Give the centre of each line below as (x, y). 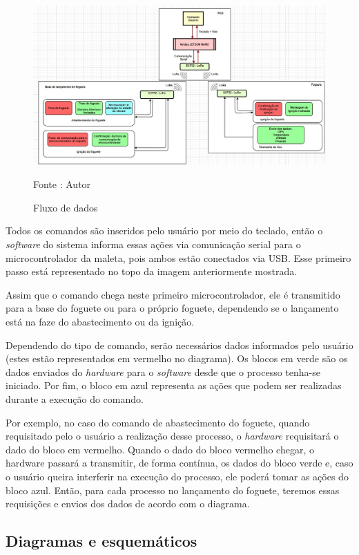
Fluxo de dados (66, 207)
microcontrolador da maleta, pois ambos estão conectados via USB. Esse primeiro (178, 257)
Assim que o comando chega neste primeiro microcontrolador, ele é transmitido (173, 294)
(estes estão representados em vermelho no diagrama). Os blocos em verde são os (177, 358)
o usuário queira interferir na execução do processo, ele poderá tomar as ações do (177, 476)
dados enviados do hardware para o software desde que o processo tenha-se (163, 371)
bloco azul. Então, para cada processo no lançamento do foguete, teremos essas (173, 490)
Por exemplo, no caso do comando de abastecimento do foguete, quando (158, 422)
